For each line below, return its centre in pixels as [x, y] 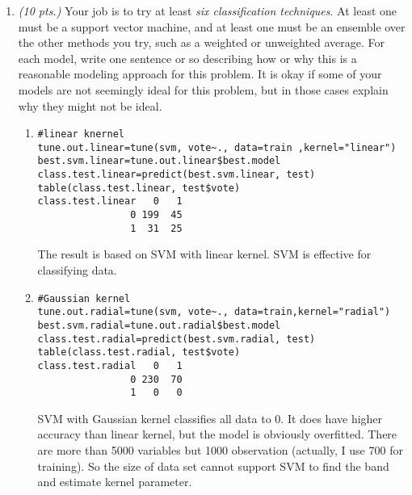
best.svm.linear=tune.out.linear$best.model [159, 161]
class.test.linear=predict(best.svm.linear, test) [177, 175]
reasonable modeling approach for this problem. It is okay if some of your [200, 74]
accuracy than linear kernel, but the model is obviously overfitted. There [217, 434]
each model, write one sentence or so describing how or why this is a [187, 58]
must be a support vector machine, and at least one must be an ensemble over [212, 26]
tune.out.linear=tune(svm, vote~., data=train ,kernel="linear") [217, 147]
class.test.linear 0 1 [110, 201]
